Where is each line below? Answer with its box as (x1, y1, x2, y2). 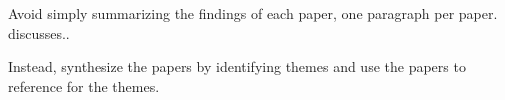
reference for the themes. (8, 75, 160, 96)
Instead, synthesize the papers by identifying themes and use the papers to (8, 56, 466, 77)
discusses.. (8, 22, 70, 43)
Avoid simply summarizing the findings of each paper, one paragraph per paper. (8, 3, 498, 23)
